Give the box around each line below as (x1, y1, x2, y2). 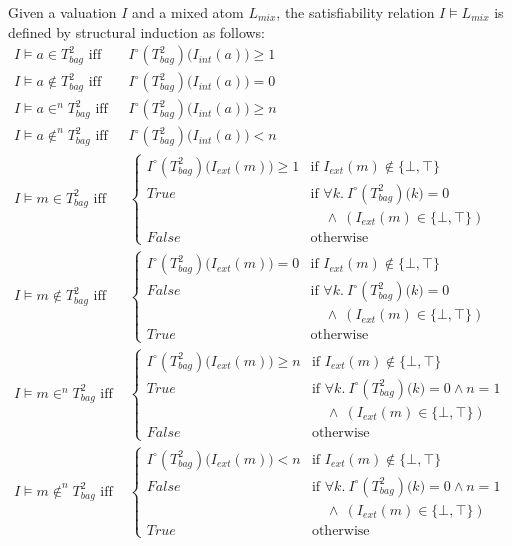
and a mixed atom (132, 2, 244, 22)
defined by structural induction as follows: (8, 21, 266, 42)
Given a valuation (8, 2, 117, 22)
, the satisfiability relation (276, 2, 435, 22)
